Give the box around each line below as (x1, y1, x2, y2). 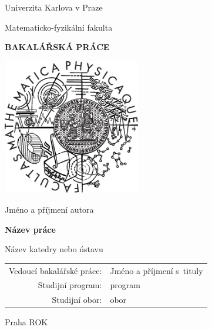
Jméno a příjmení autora (5, 203, 94, 216)
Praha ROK (5, 316, 48, 328)
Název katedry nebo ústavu (5, 243, 103, 255)
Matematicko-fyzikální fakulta (5, 21, 113, 33)
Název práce (5, 223, 56, 235)
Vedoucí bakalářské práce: (9, 264, 102, 276)
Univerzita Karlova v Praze (5, 1, 103, 13)
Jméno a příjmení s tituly (110, 264, 203, 276)
